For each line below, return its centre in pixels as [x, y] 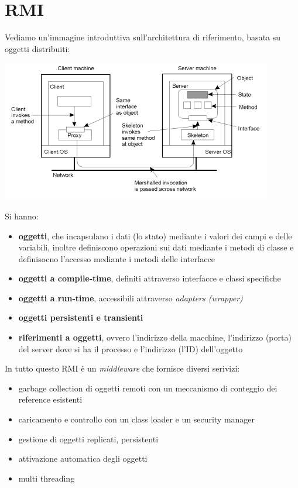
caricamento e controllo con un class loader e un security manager [137, 419]
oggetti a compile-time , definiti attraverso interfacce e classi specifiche [150, 278]
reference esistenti [50, 399]
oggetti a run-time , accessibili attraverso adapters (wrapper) [131, 298]
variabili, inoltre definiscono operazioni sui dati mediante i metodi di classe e [156, 247]
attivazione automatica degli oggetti [83, 458]
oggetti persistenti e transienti [81, 317]
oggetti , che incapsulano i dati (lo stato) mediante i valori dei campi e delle [155, 236]
